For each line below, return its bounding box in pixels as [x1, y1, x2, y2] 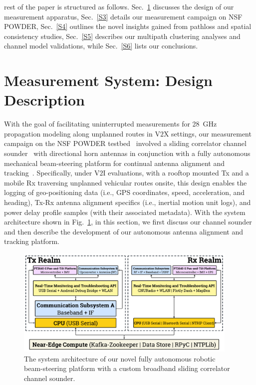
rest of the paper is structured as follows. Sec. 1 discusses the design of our [4, 1, 234, 11]
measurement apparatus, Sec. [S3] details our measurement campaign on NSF [4, 11, 243, 21]
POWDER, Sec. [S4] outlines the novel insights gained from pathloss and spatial [4, 21, 252, 31]
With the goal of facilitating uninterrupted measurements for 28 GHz [4, 118, 217, 129]
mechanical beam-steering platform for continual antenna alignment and [4, 157, 225, 168]
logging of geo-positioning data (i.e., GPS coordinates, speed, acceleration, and [4, 187, 245, 197]
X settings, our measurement [163, 128, 252, 138]
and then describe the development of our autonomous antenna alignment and [4, 226, 243, 236]
